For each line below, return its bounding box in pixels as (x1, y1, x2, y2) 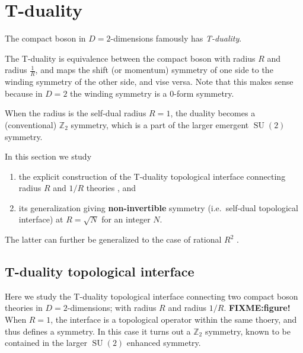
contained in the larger (5, 336, 87, 349)
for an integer (101, 213, 151, 225)
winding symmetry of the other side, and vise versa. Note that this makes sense (5, 75, 294, 88)
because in (5, 87, 43, 99)
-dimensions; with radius (67, 301, 157, 314)
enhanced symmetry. (126, 336, 201, 349)
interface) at (18, 213, 63, 225)
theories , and (86, 182, 136, 194)
